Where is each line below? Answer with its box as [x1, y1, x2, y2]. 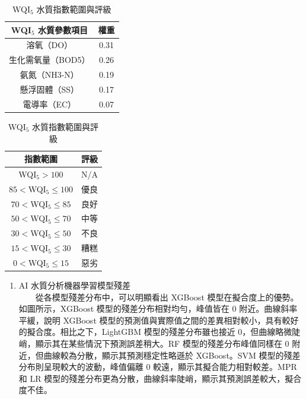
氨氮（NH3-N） [20, 68, 79, 81]
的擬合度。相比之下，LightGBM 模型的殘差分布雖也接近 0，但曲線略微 [18, 325, 292, 338]
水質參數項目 [37, 23, 88, 36]
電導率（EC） [23, 97, 76, 110]
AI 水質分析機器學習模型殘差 [18, 279, 131, 292]
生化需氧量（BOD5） [9, 53, 90, 66]
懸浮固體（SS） [20, 83, 79, 95]
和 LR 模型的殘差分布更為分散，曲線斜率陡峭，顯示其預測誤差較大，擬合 [18, 372, 302, 384]
